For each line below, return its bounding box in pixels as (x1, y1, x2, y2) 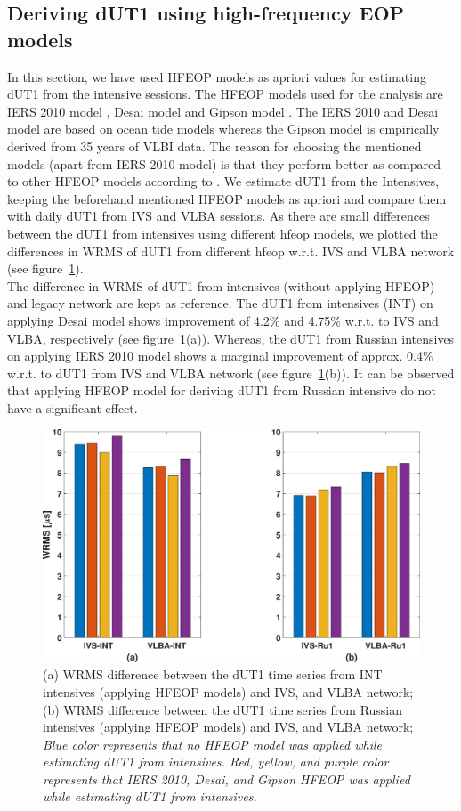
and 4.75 (284, 311, 331, 329)
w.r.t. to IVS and (344, 311, 439, 329)
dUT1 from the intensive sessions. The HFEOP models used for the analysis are (7, 85, 443, 103)
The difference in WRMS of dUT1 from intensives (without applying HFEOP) (7, 276, 435, 295)
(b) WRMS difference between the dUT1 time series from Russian (43, 700, 403, 718)
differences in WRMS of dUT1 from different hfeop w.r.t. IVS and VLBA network (7, 241, 455, 260)
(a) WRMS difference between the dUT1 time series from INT (43, 665, 383, 684)
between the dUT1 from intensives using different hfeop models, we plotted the (7, 223, 438, 242)
